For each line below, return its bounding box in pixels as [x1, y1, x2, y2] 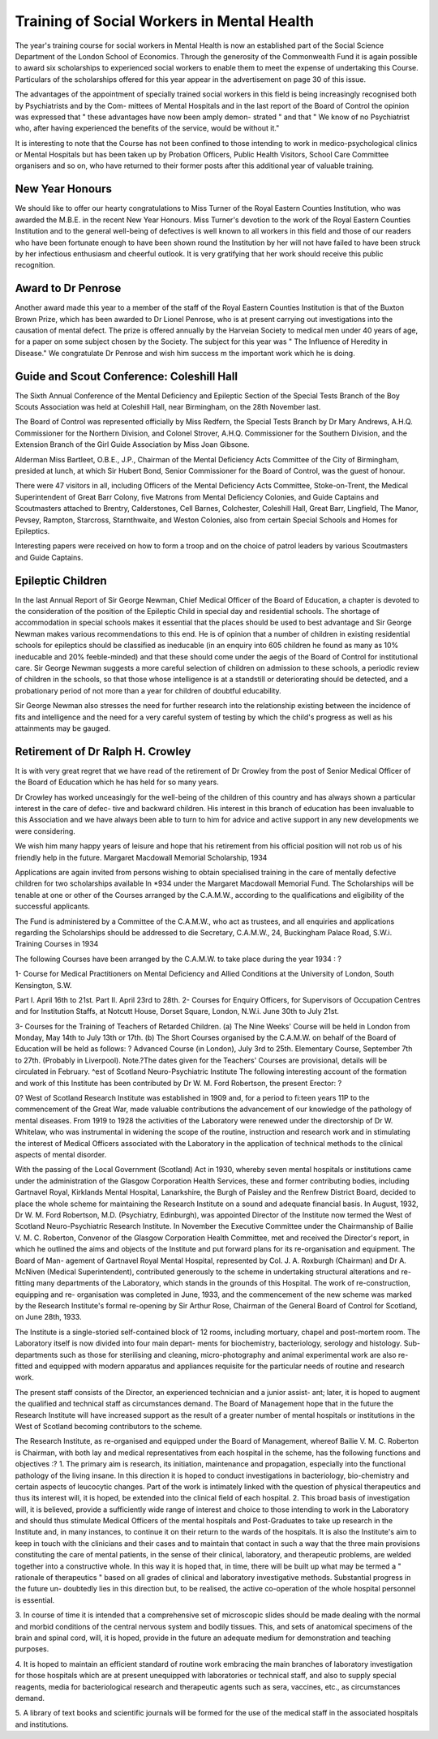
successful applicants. [15, 901, 91, 912]
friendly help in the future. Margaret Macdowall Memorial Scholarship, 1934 [15, 852, 268, 862]
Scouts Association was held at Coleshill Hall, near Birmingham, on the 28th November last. [15, 402, 321, 412]
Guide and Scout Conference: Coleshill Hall [15, 369, 238, 383]
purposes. [15, 1644, 49, 1654]
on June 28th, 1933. [15, 1312, 82, 1322]
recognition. [15, 260, 56, 270]
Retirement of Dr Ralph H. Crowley [15, 745, 191, 758]
